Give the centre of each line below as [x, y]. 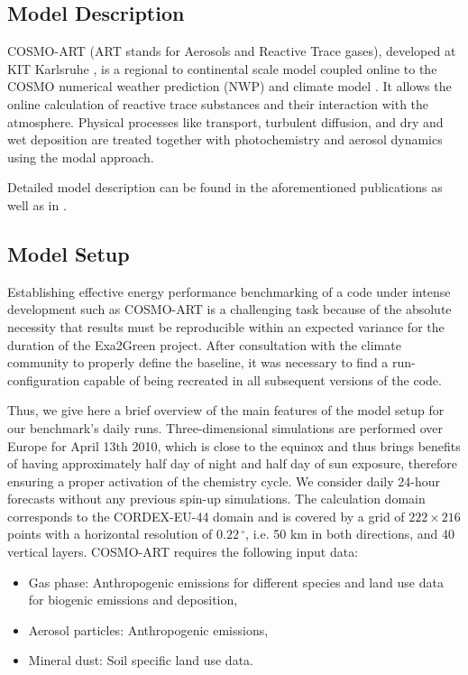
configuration [44, 379]
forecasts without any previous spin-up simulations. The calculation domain [216, 499]
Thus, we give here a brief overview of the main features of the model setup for [226, 410]
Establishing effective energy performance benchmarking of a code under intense [229, 291]
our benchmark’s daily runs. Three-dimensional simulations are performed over [225, 427]
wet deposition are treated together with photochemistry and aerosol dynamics [225, 139]
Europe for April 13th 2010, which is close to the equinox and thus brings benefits [234, 445]
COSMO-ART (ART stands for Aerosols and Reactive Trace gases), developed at [232, 51]
